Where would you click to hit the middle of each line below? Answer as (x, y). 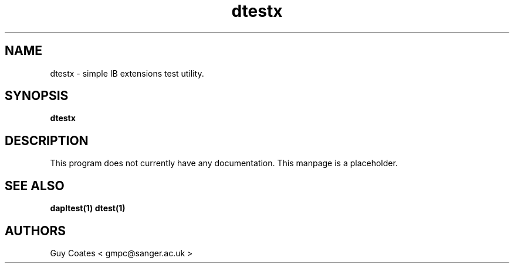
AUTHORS (35, 231)
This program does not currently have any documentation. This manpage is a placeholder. (224, 163)
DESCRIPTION (47, 140)
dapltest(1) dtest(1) (88, 208)
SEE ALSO (35, 185)
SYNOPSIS (37, 96)
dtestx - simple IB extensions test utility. (127, 73)
